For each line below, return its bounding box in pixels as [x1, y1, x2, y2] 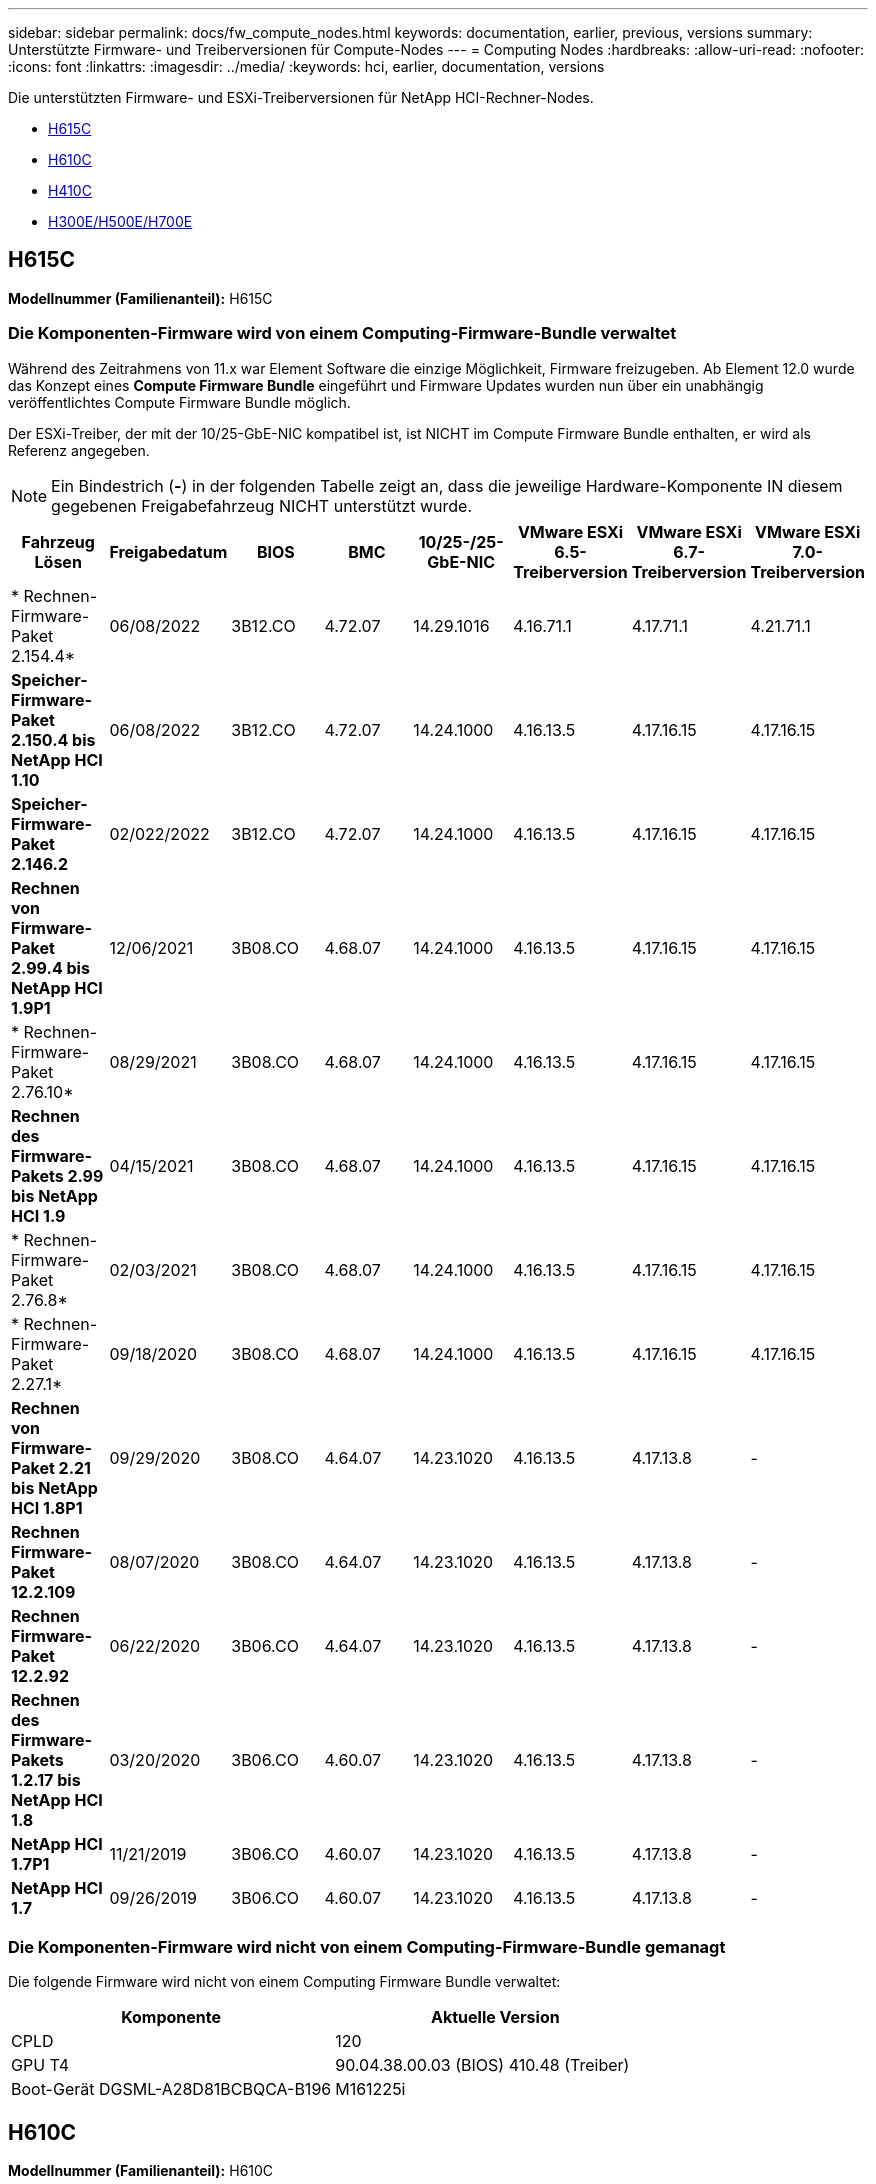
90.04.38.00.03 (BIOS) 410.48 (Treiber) [335, 2055, 630, 2076]
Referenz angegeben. [8, 441, 150, 459]
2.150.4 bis [11, 729, 96, 750]
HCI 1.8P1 [11, 1497, 83, 1518]
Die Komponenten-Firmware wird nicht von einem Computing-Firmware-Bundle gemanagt [8, 1936, 726, 1957]
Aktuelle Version [431, 2007, 560, 2028]
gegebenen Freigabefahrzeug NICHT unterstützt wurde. [51, 495, 472, 516]
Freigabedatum [109, 541, 228, 562]
